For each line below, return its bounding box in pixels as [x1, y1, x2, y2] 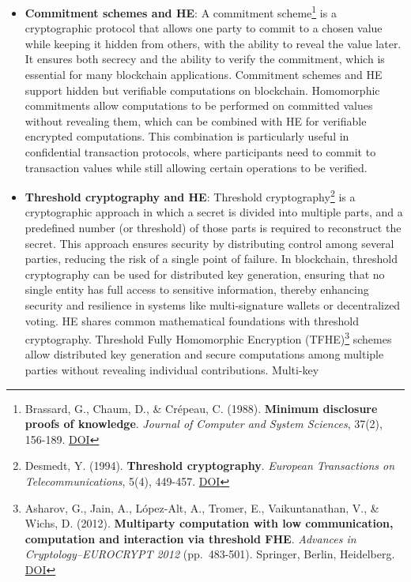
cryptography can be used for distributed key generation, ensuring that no [25, 265, 385, 282]
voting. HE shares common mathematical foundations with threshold [25, 312, 359, 329]
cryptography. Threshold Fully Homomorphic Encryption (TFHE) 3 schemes [25, 329, 392, 347]
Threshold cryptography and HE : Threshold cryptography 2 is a [25, 186, 356, 205]
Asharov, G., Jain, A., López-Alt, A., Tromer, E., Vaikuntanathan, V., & [25, 499, 379, 516]
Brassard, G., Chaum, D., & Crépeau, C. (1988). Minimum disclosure [25, 400, 378, 416]
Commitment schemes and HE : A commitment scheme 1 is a [25, 2, 337, 21]
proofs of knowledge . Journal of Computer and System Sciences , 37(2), [25, 415, 383, 432]
